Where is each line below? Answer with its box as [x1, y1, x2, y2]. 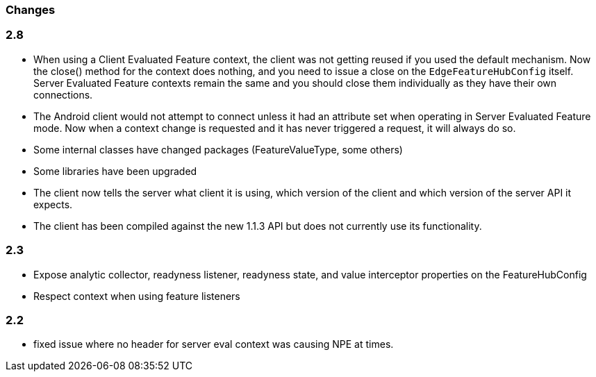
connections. [33, 88, 93, 101]
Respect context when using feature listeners [33, 290, 240, 302]
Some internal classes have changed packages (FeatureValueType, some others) [33, 143, 403, 156]
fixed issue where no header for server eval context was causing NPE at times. [33, 338, 394, 351]
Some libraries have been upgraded [33, 165, 197, 177]
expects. [33, 198, 73, 210]
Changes [6, 3, 56, 17]
